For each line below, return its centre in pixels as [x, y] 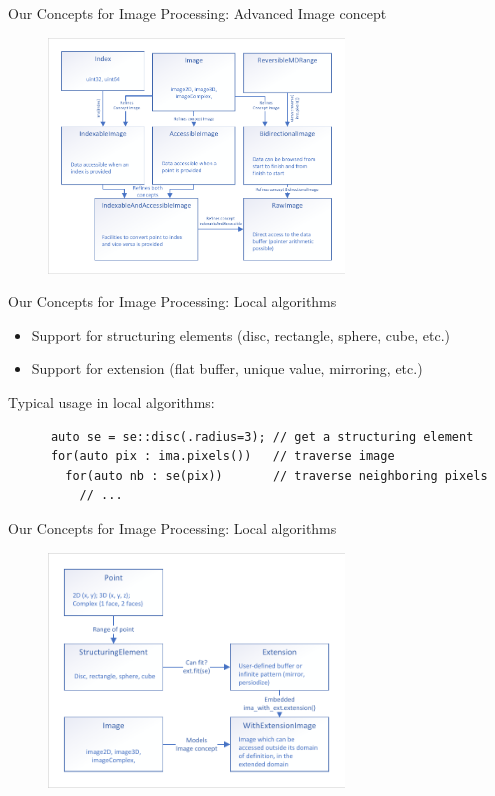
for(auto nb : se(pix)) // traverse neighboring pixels [276, 475]
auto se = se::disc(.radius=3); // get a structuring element [262, 436]
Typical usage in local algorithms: [111, 401]
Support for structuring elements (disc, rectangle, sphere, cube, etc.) [241, 334]
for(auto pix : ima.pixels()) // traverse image [222, 456]
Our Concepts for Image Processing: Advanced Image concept [197, 13]
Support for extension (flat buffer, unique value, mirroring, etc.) [227, 368]
